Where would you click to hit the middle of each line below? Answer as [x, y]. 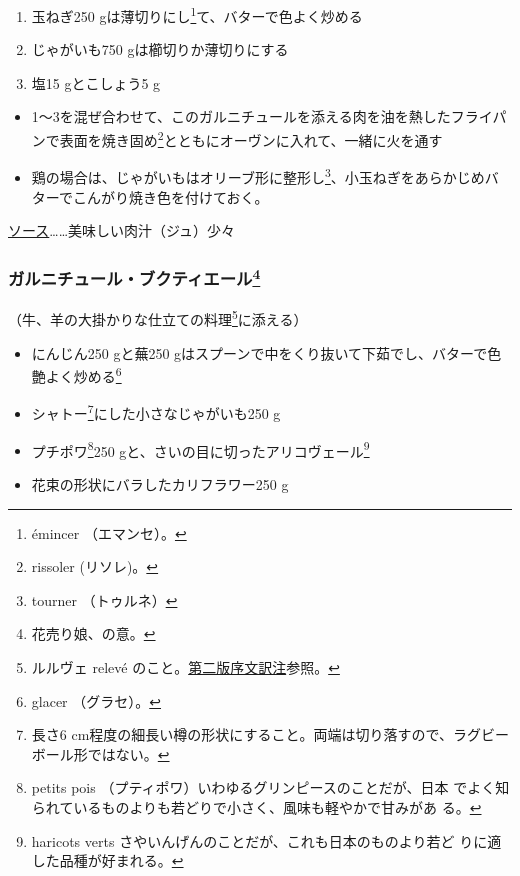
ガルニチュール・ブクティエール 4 [134, 277]
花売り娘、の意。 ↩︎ [93, 633]
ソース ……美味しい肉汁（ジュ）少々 [122, 230]
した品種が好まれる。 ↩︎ [107, 860]
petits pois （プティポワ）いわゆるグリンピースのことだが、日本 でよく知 [270, 787]
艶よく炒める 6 [76, 374]
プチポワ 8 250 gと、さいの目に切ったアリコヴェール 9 [200, 449]
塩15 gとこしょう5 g [96, 82]
